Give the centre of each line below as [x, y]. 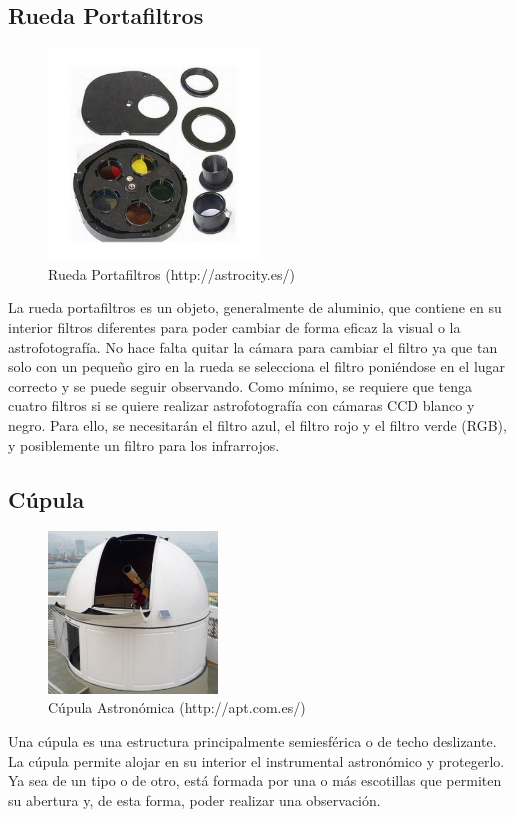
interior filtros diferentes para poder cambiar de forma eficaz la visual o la [234, 326]
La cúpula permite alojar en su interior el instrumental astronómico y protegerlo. [256, 760]
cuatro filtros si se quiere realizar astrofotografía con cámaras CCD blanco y [241, 405]
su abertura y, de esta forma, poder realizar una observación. [194, 799]
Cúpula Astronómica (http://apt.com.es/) [177, 707]
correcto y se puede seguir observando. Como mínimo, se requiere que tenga [240, 385]
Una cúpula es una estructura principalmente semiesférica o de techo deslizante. [252, 741]
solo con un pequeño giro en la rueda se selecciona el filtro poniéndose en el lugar [257, 366]
